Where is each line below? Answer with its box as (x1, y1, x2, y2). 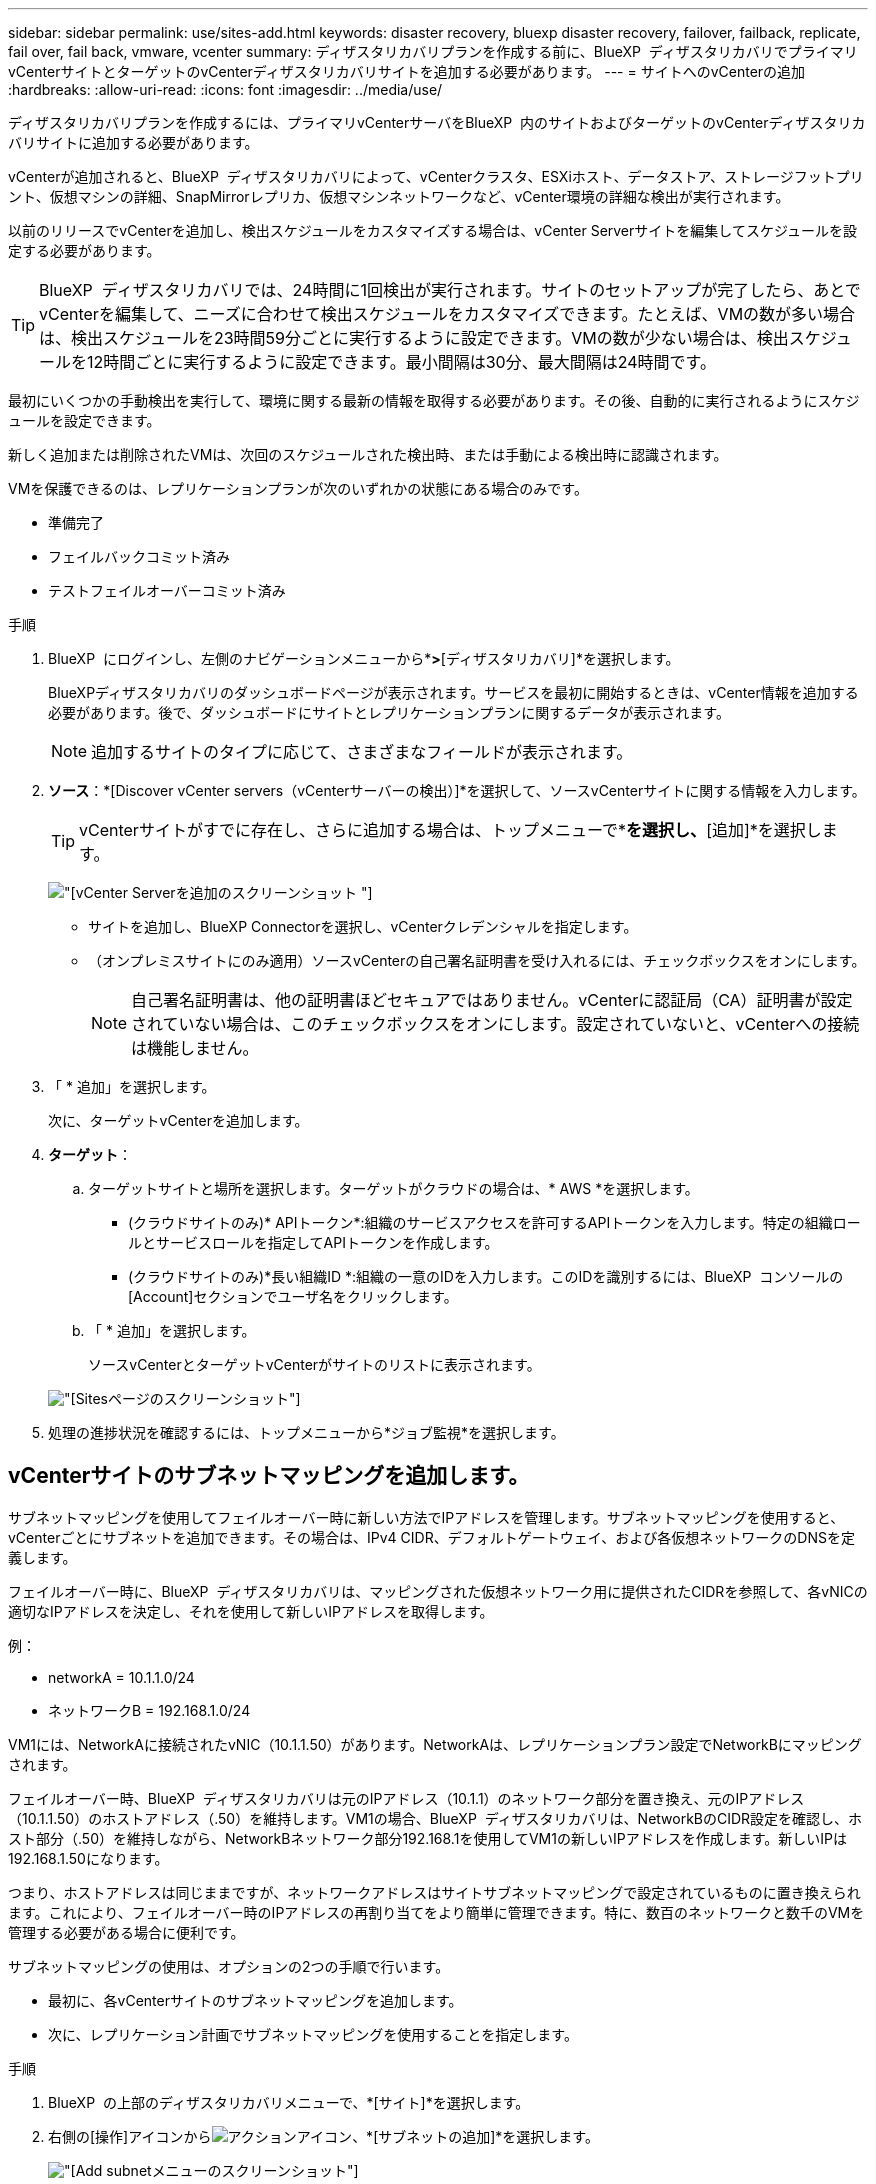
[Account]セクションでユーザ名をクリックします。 (128, 1288, 458, 1305)
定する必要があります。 (8, 242, 161, 259)
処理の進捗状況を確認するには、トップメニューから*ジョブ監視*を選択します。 (48, 1424, 565, 1441)
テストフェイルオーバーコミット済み (48, 582, 286, 599)
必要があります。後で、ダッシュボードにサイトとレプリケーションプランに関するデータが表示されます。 (48, 704, 730, 721)
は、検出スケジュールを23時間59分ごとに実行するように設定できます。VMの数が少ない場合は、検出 (39, 328, 789, 348)
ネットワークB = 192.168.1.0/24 (48, 1701, 251, 1719)
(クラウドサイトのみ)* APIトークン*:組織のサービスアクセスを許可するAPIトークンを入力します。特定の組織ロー (128, 1214, 861, 1231)
